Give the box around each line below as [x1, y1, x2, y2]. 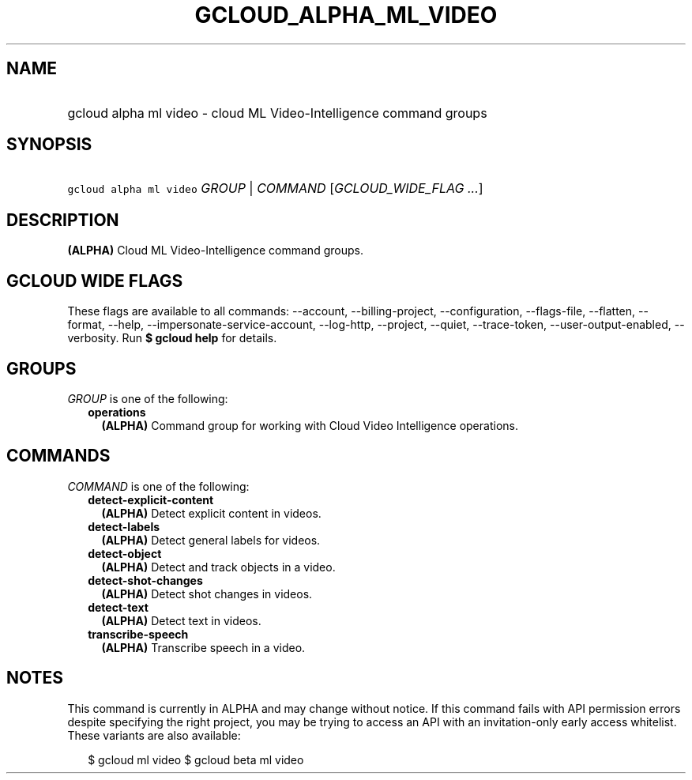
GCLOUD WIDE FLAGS [6, 270, 183, 291]
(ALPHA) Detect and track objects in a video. [101, 560, 336, 574]
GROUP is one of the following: [67, 391, 228, 405]
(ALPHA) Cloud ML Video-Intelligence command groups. [67, 243, 363, 258]
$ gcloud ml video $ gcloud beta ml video [88, 752, 304, 767]
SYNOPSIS [6, 134, 92, 155]
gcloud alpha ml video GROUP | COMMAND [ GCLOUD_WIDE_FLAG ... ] [67, 180, 483, 197]
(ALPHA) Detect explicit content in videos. [101, 506, 322, 520]
